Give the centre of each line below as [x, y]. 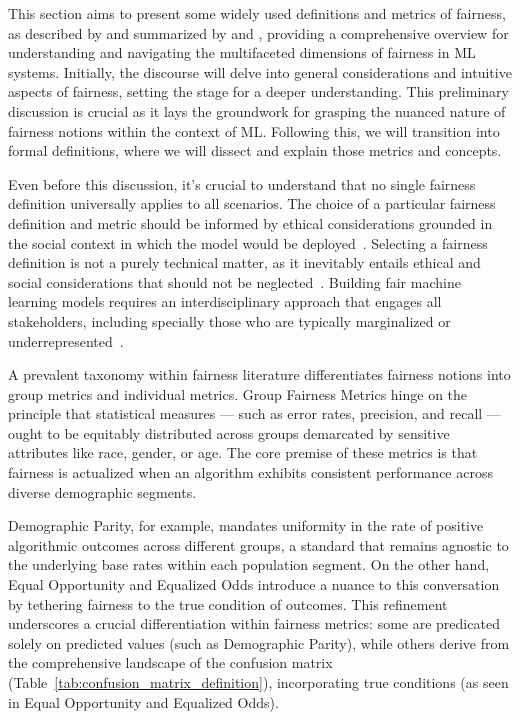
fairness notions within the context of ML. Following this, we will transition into [254, 130]
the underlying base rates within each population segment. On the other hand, [249, 564]
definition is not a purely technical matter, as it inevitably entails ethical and [244, 262]
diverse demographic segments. [102, 491]
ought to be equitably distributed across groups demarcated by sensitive [229, 432]
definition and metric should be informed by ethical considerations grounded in [250, 222]
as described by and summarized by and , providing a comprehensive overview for [258, 32]
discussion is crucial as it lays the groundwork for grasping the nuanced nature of [257, 110]
